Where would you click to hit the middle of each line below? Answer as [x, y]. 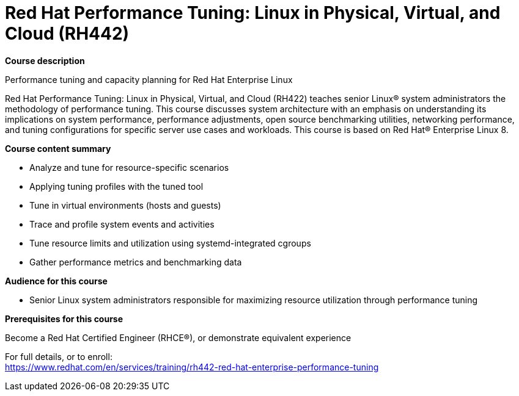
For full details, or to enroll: [59, 356]
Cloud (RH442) [67, 34]
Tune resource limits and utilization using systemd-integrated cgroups [170, 243]
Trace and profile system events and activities [122, 224]
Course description [45, 60]
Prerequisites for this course [64, 319]
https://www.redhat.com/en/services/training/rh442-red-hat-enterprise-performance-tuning [192, 367]
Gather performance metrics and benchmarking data [136, 262]
